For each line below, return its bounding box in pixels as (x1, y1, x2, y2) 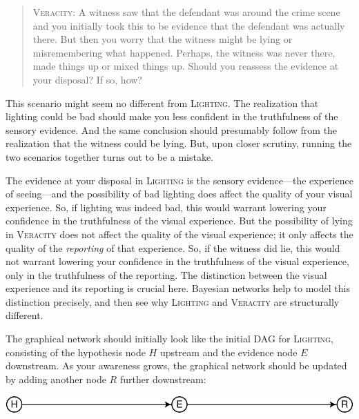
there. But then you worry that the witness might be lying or (32, 32, 293, 46)
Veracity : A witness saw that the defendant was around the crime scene (32, 5, 340, 19)
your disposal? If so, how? (32, 72, 142, 86)
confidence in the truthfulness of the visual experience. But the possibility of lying (6, 213, 353, 228)
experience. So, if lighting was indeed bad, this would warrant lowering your (6, 199, 327, 214)
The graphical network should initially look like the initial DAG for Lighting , (6, 331, 333, 346)
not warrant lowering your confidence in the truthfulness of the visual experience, (6, 254, 349, 269)
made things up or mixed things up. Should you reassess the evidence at (32, 59, 339, 73)
